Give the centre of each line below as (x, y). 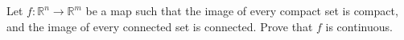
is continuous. (359, 26)
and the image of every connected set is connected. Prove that (160, 26)
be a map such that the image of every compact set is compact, (242, 10)
